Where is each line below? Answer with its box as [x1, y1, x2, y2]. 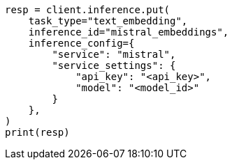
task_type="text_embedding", [28, 15, 188, 26]
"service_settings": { [52, 60, 176, 71]
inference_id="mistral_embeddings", [28, 26, 229, 38]
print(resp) [5, 127, 70, 138]
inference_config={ [28, 38, 135, 49]
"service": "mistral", [52, 49, 176, 60]
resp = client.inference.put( [5, 4, 171, 15]
